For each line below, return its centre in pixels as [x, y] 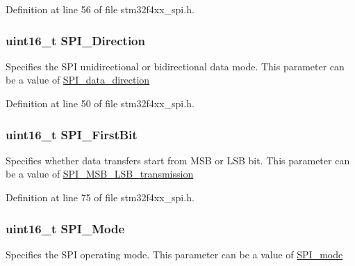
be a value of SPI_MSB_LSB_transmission [100, 174]
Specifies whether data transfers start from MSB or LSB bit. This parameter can [178, 160]
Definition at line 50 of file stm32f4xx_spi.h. [100, 103]
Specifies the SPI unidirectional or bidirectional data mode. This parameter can [175, 66]
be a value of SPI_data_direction [78, 80]
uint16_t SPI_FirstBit [72, 134]
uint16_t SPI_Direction [75, 40]
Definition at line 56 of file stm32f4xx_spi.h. [100, 9]
